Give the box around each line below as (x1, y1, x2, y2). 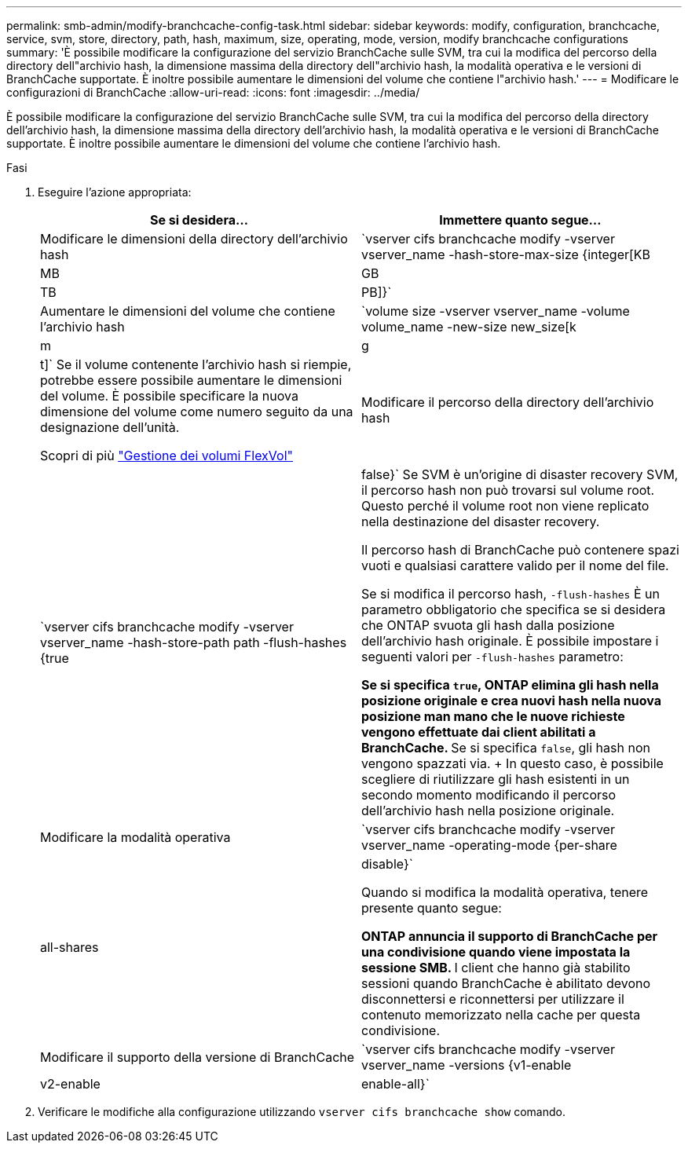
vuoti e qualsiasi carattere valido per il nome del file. (361, 558, 669, 573)
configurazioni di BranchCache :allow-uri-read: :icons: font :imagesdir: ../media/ (6, 86, 420, 99)
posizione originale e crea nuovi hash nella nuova (361, 693, 662, 708)
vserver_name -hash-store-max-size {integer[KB (361, 247, 651, 262)
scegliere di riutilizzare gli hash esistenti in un (361, 771, 630, 787)
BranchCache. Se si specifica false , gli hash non (361, 740, 650, 756)
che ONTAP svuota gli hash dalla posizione (361, 617, 615, 633)
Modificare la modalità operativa (40, 829, 231, 845)
